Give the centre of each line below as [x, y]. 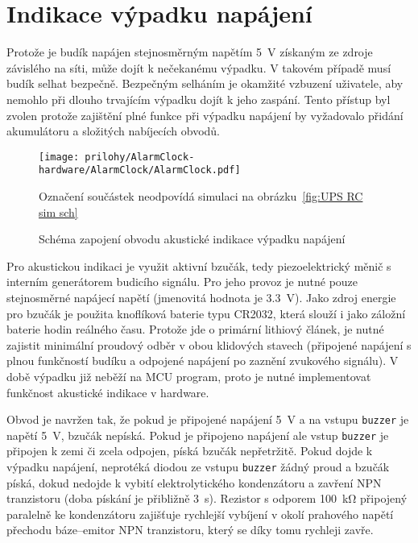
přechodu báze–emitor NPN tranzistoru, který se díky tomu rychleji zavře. [190, 530]
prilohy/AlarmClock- [140, 157]
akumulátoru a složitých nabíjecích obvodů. [113, 131]
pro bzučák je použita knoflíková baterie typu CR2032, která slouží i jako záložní [206, 313]
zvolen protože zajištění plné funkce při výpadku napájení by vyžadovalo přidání [205, 115]
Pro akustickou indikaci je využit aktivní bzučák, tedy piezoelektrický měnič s [199, 265]
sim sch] [58, 211]
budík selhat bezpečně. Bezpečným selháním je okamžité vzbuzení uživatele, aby [205, 83]
